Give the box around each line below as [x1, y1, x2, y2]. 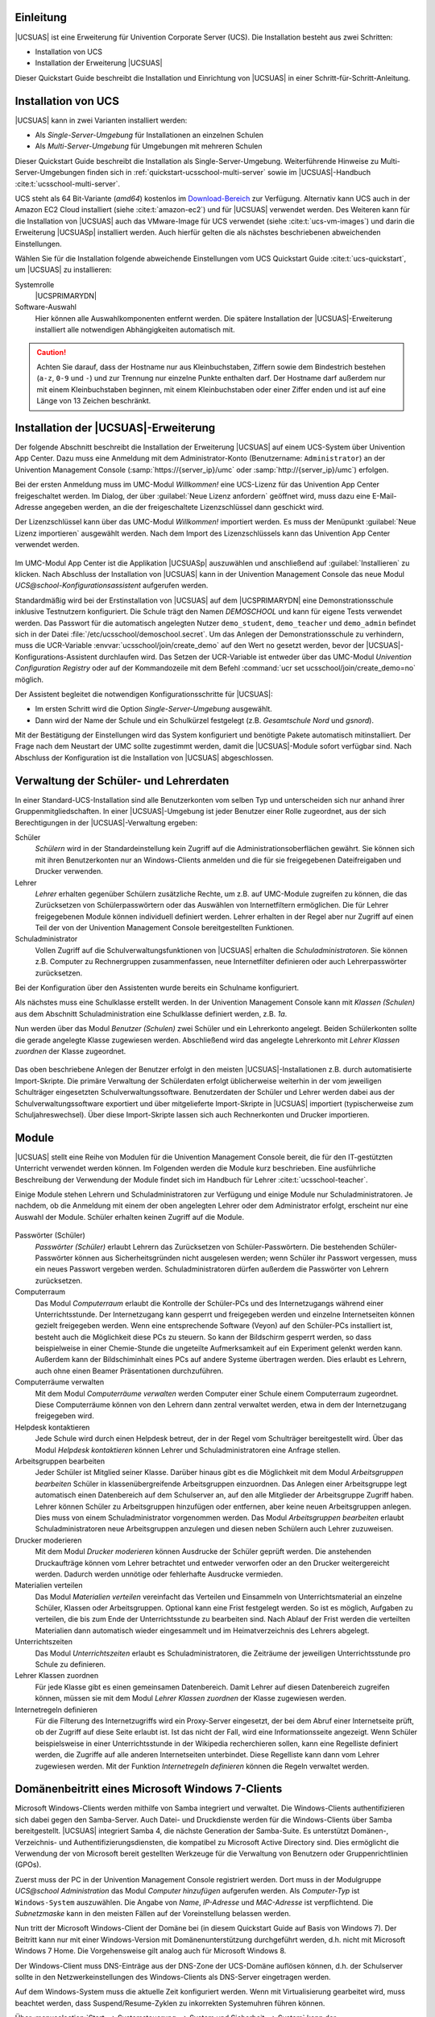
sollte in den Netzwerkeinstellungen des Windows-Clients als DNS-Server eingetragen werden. [14, 1972, 331, 1982]
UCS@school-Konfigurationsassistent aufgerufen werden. [14, 581, 209, 591]
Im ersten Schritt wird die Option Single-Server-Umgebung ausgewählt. [35, 704, 273, 714]
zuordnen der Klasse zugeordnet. [14, 1046, 126, 1056]
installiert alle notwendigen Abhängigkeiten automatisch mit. [35, 325, 235, 335]
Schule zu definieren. [35, 1660, 106, 1669]
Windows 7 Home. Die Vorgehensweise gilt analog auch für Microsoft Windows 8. [14, 1946, 287, 1956]
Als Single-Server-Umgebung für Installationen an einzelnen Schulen [35, 130, 264, 140]
